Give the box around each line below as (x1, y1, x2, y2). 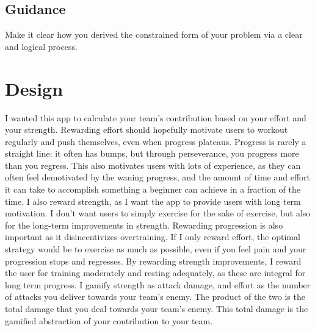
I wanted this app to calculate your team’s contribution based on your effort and (5, 111, 306, 124)
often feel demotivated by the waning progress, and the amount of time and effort (5, 171, 310, 183)
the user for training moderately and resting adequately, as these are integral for (5, 266, 306, 279)
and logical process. (5, 40, 78, 52)
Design (5, 76, 63, 101)
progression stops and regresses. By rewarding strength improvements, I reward (5, 254, 302, 267)
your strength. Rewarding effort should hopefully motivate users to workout (5, 123, 288, 136)
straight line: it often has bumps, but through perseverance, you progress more (5, 147, 299, 160)
